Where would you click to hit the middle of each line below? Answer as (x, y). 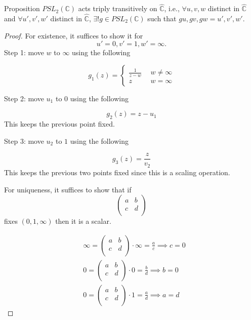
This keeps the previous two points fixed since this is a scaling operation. (117, 172)
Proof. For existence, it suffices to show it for (74, 35)
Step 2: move (24, 98)
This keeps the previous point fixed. (59, 124)
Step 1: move (24, 52)
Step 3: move (24, 141)
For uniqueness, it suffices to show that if (68, 189)
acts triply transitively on (118, 8)
